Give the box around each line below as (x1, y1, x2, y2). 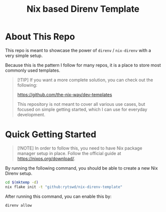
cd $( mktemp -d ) (5, 180, 39, 185)
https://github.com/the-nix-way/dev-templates (17, 91, 112, 97)
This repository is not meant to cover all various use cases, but (17, 101, 146, 107)
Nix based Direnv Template (26, 3, 140, 15)
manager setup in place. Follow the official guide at (17, 150, 122, 156)
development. (17, 112, 45, 118)
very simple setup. (5, 53, 43, 59)
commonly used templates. (5, 67, 60, 73)
